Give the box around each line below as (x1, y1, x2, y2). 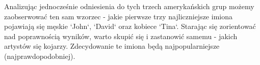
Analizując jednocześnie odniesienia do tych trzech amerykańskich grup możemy (4, 1, 254, 11)
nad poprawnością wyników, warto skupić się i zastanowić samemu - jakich (4, 30, 238, 41)
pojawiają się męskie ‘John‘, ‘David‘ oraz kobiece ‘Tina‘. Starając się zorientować (4, 21, 256, 31)
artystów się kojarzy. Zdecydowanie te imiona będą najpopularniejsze (4, 41, 220, 51)
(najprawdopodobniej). (4, 50, 75, 61)
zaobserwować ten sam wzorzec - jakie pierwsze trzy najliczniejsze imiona (4, 11, 232, 21)
